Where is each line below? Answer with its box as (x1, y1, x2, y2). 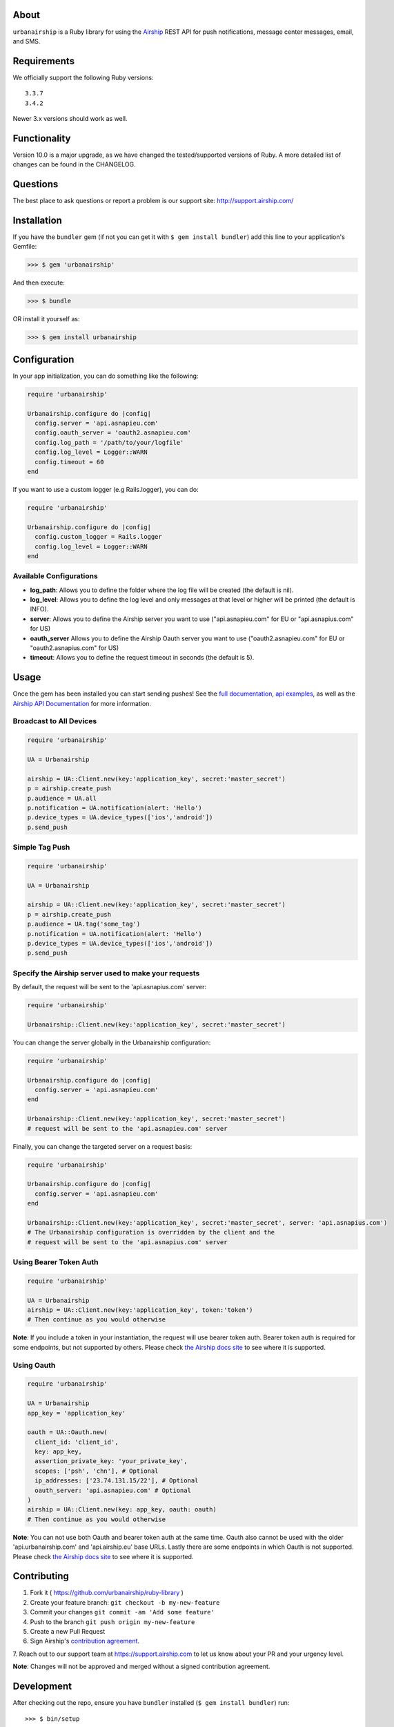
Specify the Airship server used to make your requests (12, 968, 200, 977)
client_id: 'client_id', (35, 1438, 119, 1446)
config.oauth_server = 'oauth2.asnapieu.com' (35, 429, 191, 437)
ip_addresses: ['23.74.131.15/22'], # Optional (35, 1477, 199, 1485)
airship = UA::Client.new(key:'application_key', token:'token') (27, 1306, 253, 1314)
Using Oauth (12, 1360, 56, 1370)
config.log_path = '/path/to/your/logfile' (35, 439, 184, 446)
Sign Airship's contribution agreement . (30, 1637, 140, 1645)
